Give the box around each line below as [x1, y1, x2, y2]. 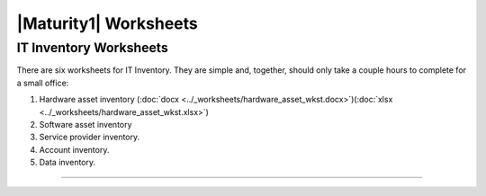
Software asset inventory [39, 119, 132, 129]
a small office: [16, 77, 69, 88]
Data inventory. [39, 157, 96, 168]
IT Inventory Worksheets [16, 40, 168, 56]
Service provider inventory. [39, 131, 140, 143]
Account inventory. [39, 144, 110, 155]
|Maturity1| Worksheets [16, 13, 198, 33]
